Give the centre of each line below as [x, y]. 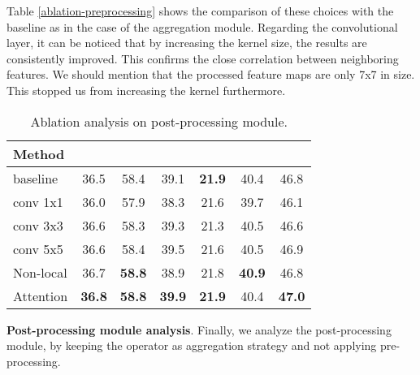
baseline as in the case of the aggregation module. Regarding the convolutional [202, 26]
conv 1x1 [38, 201]
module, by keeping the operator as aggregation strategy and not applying [192, 345]
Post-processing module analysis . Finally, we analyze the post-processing [199, 329]
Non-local [40, 272]
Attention [41, 295]
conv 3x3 [38, 225]
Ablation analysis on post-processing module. [159, 121]
